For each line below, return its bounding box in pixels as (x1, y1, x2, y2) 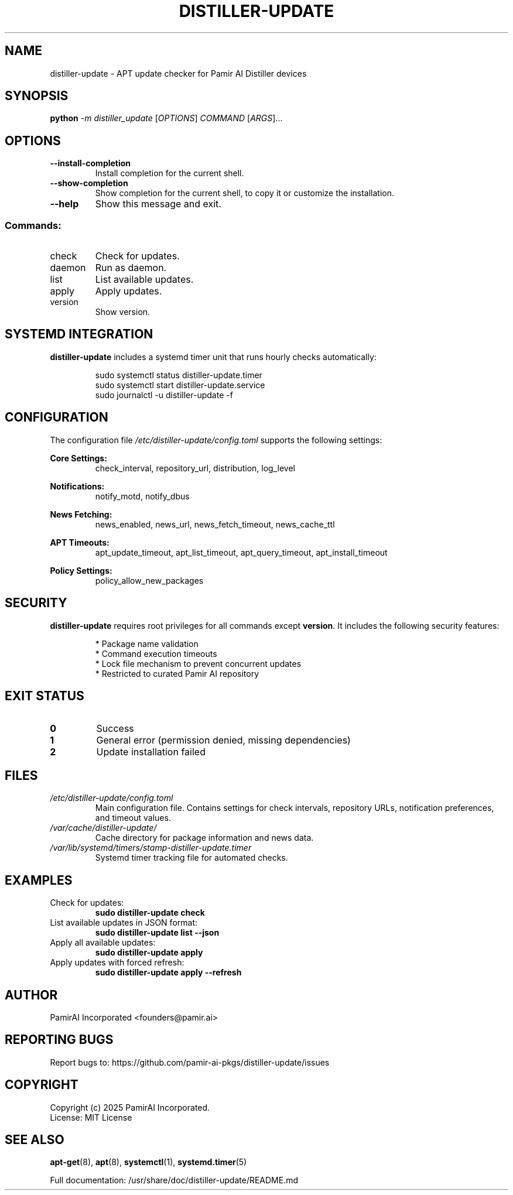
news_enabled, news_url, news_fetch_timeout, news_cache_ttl (95, 519, 335, 529)
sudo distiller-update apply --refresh (95, 967, 242, 978)
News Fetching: (50, 509, 112, 519)
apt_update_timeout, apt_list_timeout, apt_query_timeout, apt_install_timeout (95, 547, 388, 557)
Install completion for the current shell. (95, 168, 244, 179)
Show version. (95, 307, 151, 317)
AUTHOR (5, 987, 58, 1002)
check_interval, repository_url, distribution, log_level (95, 463, 295, 473)
